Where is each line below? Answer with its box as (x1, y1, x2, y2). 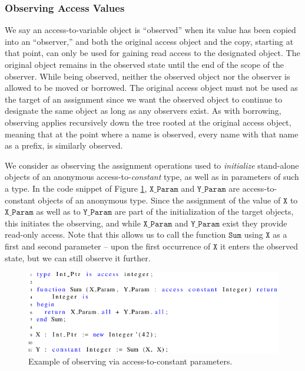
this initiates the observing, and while (5, 216, 141, 229)
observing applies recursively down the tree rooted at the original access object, (5, 116, 291, 128)
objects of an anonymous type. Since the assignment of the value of (38, 193, 281, 206)
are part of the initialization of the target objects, (114, 205, 294, 218)
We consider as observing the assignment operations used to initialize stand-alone (5, 159, 299, 171)
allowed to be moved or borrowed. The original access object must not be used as (5, 81, 298, 94)
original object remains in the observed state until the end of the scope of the (5, 58, 284, 70)
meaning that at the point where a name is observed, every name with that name (5, 127, 299, 140)
